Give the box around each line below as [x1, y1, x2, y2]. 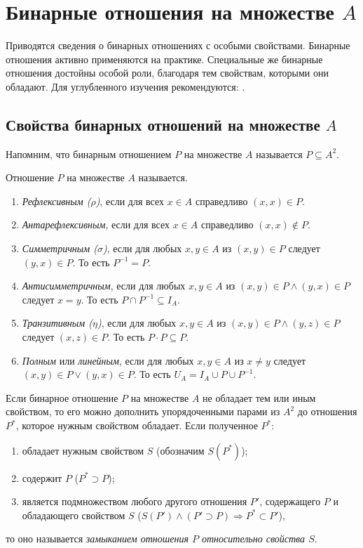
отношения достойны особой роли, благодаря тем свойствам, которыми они [6, 65, 329, 80]
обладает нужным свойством [22, 443, 144, 457]
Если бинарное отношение [6, 390, 118, 405]
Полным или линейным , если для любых [22, 353, 194, 367]
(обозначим [156, 443, 205, 457]
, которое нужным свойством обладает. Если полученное [15, 418, 258, 433]
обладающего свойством [22, 507, 125, 522]
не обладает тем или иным [203, 390, 316, 405]
